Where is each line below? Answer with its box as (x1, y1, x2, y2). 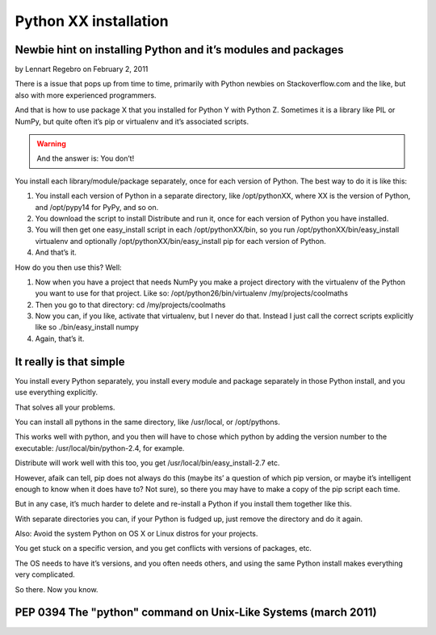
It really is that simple (15, 355, 125, 368)
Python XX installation (15, 12, 169, 30)
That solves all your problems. (15, 402, 115, 412)
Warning (36, 139, 66, 149)
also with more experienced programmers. (15, 90, 157, 100)
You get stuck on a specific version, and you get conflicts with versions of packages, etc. (15, 544, 312, 553)
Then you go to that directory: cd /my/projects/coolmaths (35, 300, 226, 309)
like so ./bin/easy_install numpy (35, 322, 139, 332)
